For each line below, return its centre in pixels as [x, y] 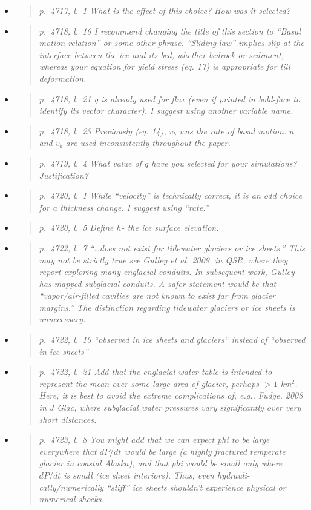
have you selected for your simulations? [224, 163]
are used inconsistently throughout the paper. [148, 143]
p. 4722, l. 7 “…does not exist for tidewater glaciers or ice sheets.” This [172, 247]
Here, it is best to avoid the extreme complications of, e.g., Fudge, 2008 [171, 395]
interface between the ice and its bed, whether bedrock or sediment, [161, 54]
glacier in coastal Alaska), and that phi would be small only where [161, 463]
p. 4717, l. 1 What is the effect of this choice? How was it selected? [165, 10]
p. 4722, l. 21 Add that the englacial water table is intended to [155, 372]
